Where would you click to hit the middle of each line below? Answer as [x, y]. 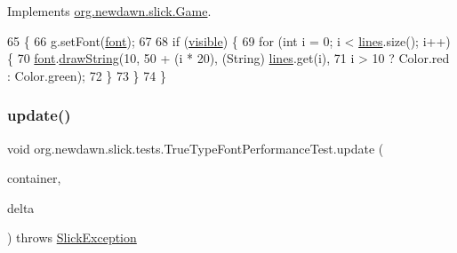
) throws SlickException [72, 237]
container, [34, 178]
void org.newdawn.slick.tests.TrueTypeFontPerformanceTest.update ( [196, 148]
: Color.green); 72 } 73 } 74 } [87, 75]
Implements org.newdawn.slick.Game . [109, 11]
